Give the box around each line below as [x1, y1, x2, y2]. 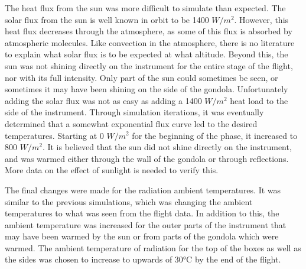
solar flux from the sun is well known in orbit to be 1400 [5, 13, 209, 25]
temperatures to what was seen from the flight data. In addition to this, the [5, 207, 279, 219]
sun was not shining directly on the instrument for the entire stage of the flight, [5, 59, 293, 72]
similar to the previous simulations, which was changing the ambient [5, 195, 253, 208]
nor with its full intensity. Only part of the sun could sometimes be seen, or [5, 71, 278, 83]
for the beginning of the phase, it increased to [132, 129, 298, 141]
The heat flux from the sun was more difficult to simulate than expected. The [5, 2, 286, 14]
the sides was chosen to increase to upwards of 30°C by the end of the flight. [5, 253, 281, 265]
